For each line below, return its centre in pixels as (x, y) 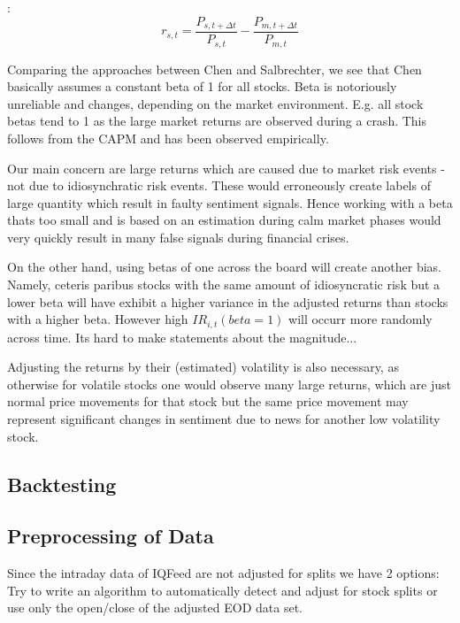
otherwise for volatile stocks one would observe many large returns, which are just (229, 384)
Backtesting (62, 484)
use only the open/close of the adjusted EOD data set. (155, 608)
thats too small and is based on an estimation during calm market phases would (224, 220)
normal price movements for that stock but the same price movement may (208, 401)
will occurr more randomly (360, 319)
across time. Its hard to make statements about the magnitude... (182, 337)
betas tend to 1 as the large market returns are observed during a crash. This (217, 121)
